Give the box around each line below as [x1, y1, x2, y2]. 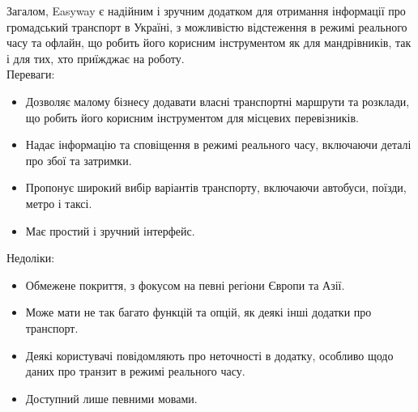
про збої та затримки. [25, 151, 132, 168]
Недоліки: [6, 249, 55, 266]
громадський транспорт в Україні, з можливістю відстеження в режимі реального [6, 18, 407, 35]
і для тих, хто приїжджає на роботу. [6, 49, 185, 66]
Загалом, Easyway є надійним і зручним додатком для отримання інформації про [6, 2, 406, 19]
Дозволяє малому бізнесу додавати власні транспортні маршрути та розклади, [25, 92, 410, 109]
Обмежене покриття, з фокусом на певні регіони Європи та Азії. [25, 276, 345, 293]
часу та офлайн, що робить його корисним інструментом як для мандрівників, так [6, 34, 412, 51]
